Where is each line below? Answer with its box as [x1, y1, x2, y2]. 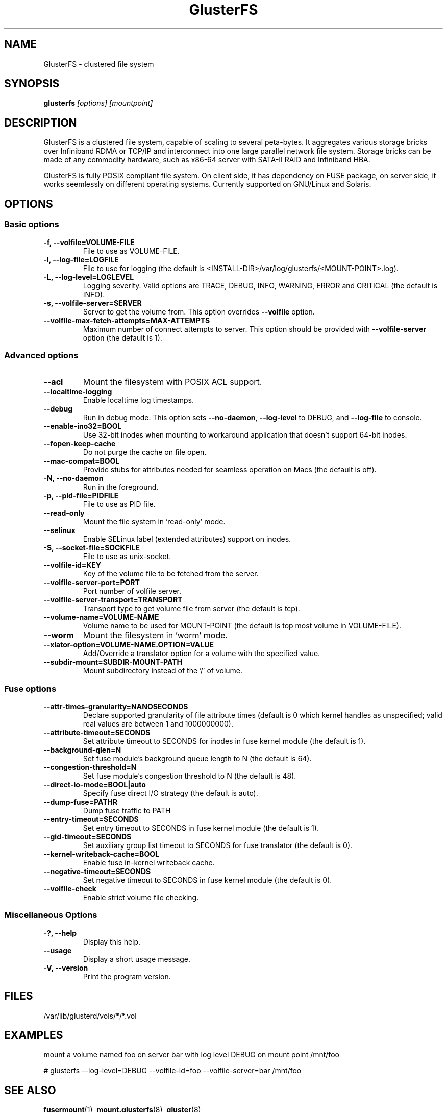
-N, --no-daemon [43, 474, 104, 483]
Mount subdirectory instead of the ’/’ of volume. [83, 666, 243, 675]
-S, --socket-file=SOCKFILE [43, 543, 140, 552]
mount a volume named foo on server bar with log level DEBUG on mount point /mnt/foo [43, 1050, 339, 1059]
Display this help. [83, 937, 141, 946]
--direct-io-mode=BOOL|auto [43, 780, 146, 789]
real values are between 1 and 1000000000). [83, 719, 233, 728]
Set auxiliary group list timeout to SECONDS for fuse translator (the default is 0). [83, 841, 353, 850]
